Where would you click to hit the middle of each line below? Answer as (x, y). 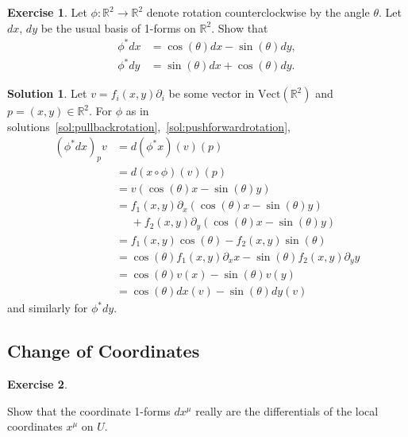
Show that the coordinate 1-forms (89, 410)
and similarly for (48, 308)
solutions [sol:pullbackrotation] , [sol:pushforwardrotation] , (149, 126)
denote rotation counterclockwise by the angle (258, 12)
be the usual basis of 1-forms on (118, 27)
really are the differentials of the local (287, 410)
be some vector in (212, 93)
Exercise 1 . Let (47, 12)
